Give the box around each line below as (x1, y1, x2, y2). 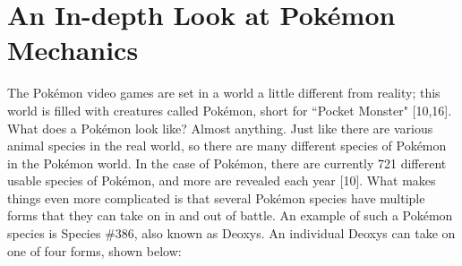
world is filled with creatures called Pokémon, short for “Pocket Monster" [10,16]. (7, 100, 452, 119)
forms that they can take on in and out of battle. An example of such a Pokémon (7, 206, 453, 225)
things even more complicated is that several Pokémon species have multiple (7, 188, 425, 207)
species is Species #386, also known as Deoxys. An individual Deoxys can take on (7, 224, 456, 243)
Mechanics (7, 31, 139, 68)
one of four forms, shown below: (7, 241, 182, 260)
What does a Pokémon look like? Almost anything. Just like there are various (7, 118, 433, 137)
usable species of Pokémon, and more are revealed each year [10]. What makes (7, 171, 436, 190)
